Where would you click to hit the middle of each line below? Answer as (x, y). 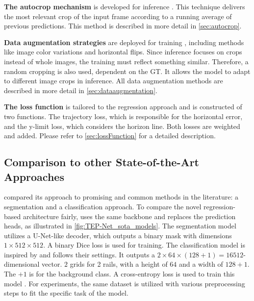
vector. (52, 264)
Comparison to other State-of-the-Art (102, 162)
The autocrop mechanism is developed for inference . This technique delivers (125, 6)
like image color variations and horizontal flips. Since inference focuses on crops (123, 52)
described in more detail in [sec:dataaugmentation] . (81, 90)
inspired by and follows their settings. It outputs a (80, 254)
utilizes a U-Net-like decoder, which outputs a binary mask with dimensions (118, 235)
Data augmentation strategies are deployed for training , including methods (124, 42)
